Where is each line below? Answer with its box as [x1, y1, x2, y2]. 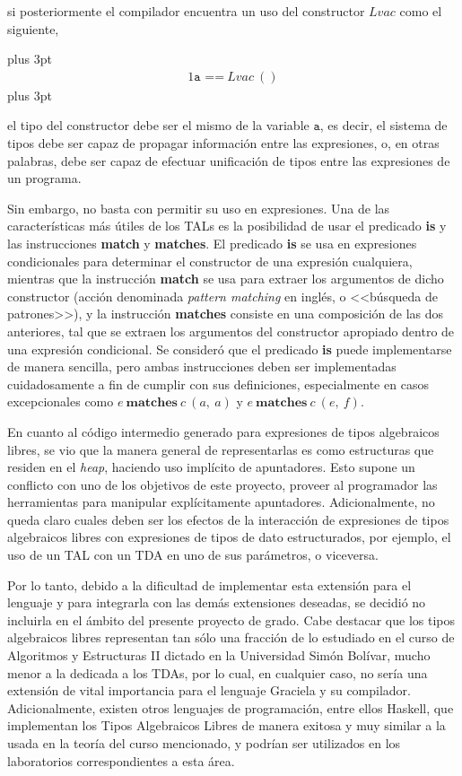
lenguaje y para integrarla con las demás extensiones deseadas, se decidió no [7, 593, 426, 612]
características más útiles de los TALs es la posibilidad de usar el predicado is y [7, 216, 447, 235]
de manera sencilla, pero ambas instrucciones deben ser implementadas [7, 357, 397, 376]
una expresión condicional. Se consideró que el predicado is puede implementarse [7, 339, 452, 358]
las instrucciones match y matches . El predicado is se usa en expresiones [7, 233, 417, 252]
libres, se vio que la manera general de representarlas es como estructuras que [7, 440, 434, 458]
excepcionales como [7, 392, 114, 411]
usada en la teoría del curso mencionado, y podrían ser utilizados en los [7, 734, 401, 752]
